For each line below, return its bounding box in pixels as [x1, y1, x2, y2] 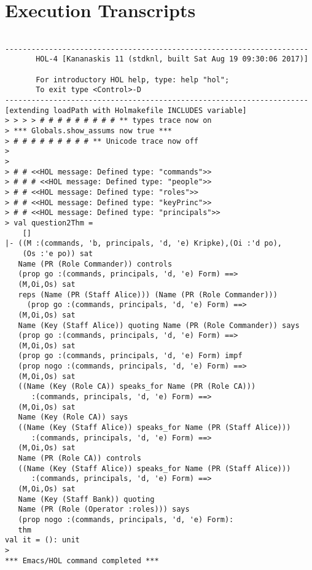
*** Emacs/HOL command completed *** [5, 556, 159, 565]
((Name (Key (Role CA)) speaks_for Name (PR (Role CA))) [18, 382, 256, 391]
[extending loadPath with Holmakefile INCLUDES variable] [5, 106, 247, 115]
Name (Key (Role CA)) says [18, 413, 128, 422]
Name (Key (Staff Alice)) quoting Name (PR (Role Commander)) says [18, 321, 300, 330]
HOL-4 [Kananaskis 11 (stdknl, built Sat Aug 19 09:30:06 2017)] [36, 55, 308, 64]
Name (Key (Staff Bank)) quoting [18, 494, 155, 504]
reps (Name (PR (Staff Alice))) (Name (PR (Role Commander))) [18, 290, 278, 299]
